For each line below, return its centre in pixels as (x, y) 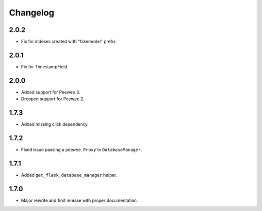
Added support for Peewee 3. (50, 92)
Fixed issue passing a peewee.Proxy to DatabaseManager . (82, 150)
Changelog (32, 13)
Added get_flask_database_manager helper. (69, 175)
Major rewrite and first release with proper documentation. (80, 200)
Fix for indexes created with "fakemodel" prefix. (69, 42)
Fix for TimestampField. (45, 67)
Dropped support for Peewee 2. (53, 99)
